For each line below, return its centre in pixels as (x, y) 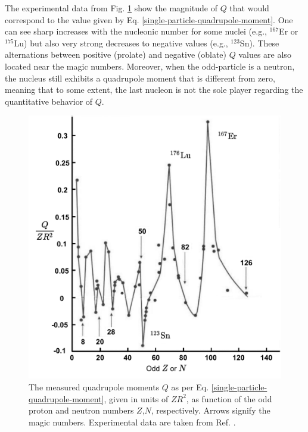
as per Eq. (190, 387)
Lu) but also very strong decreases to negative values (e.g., (121, 43)
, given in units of (136, 398)
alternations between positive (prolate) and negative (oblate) (116, 54)
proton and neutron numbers (81, 410)
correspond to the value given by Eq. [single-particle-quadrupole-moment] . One (149, 19)
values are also (265, 54)
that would (249, 8)
